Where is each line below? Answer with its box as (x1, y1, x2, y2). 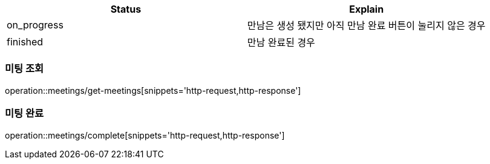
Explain (349, 3, 384, 15)
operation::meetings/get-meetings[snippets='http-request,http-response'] (5, 85, 301, 96)
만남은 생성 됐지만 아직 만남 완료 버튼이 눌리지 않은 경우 (247, 19, 486, 31)
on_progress (7, 19, 64, 31)
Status (110, 3, 142, 15)
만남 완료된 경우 (247, 36, 315, 48)
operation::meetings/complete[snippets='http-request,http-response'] (5, 130, 285, 140)
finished (7, 36, 44, 48)
